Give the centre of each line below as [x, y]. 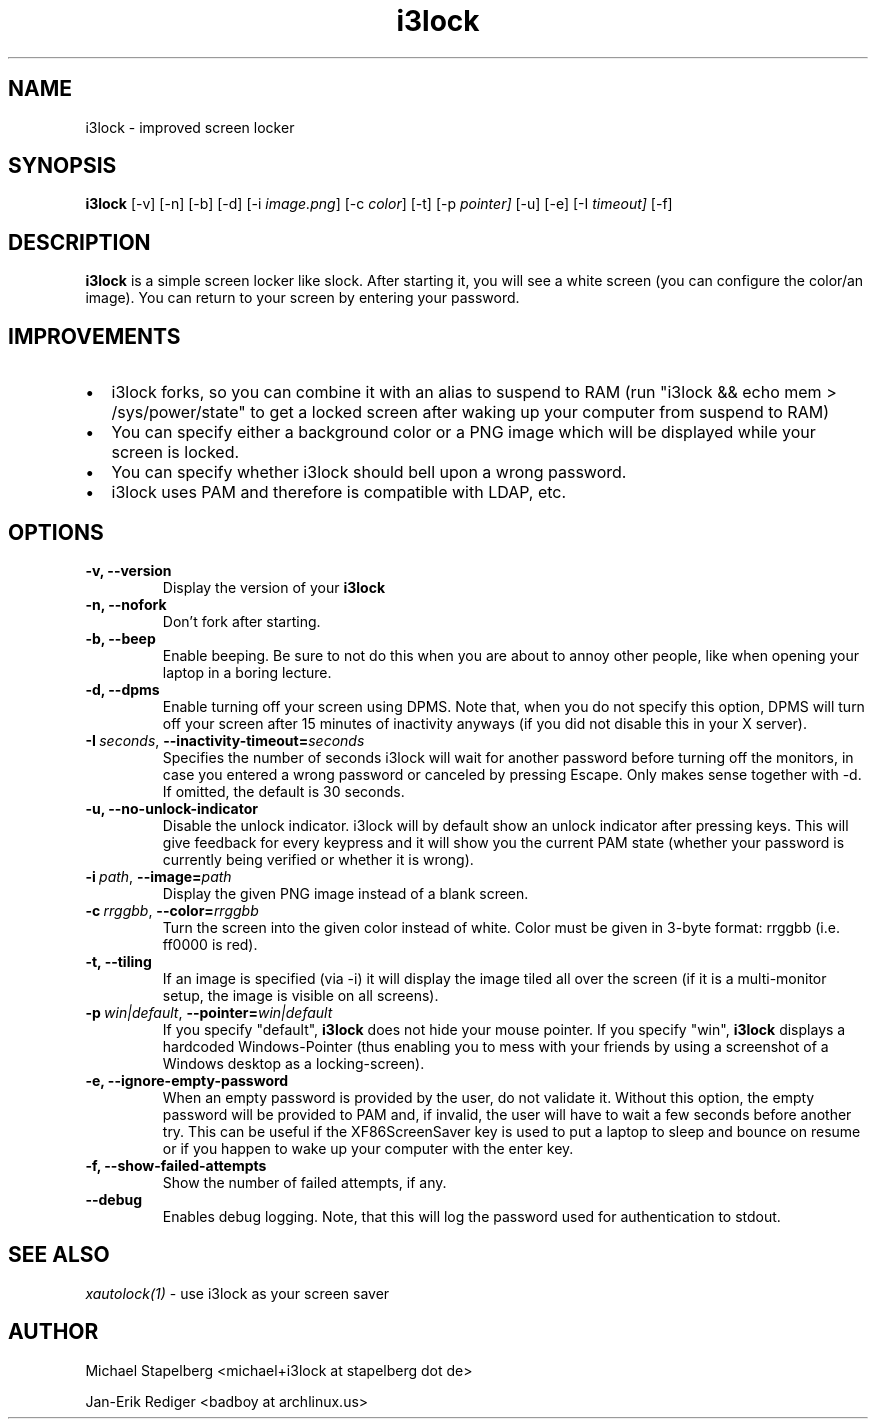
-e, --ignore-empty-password [187, 1080]
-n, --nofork [126, 604]
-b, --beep [120, 638]
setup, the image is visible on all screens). [300, 995]
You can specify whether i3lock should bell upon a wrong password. [369, 472]
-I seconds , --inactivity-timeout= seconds [225, 740]
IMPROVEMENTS [94, 336]
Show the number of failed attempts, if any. [304, 1182]
